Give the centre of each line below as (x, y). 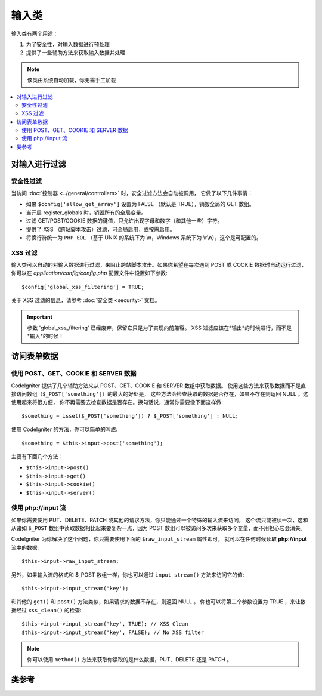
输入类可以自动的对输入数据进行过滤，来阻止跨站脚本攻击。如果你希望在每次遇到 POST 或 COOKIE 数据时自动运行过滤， (159, 265)
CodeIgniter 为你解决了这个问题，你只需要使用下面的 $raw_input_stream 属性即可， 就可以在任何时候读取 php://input (159, 539)
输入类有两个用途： (35, 33)
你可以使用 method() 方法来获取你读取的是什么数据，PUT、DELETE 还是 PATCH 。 (130, 660)
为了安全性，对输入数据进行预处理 (68, 44)
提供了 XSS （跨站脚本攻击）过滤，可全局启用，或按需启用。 (100, 229)
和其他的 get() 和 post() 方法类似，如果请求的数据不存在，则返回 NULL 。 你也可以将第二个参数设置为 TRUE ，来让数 (158, 602)
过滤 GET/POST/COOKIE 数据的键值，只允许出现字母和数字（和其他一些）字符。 (124, 221)
